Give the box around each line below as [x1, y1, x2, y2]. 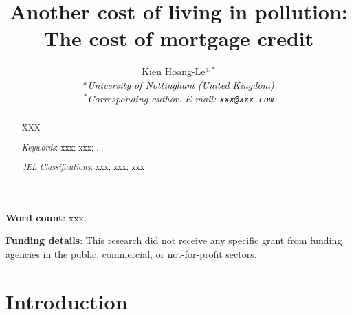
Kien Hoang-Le [142, 64, 206, 78]
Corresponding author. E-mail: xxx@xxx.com [87, 91, 274, 105]
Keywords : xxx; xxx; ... [21, 141, 104, 153]
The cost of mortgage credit [43, 24, 314, 52]
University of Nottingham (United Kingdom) [87, 77, 274, 91]
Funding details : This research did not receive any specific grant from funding [5, 233, 342, 248]
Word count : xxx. [5, 210, 87, 224]
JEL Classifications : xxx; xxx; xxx [21, 161, 144, 173]
